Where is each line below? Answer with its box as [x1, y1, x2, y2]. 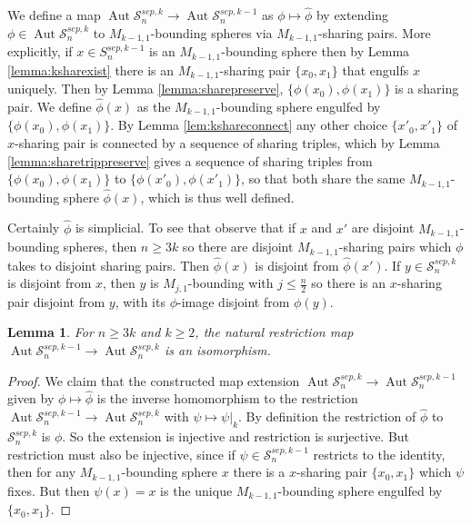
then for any [7, 462, 76, 481]
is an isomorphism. [164, 341, 271, 360]
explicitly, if [7, 42, 73, 61]
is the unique [160, 480, 233, 500]
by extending [316, 5, 388, 25]
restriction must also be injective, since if [7, 444, 235, 463]
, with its [115, 292, 165, 311]
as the [136, 96, 171, 115]
